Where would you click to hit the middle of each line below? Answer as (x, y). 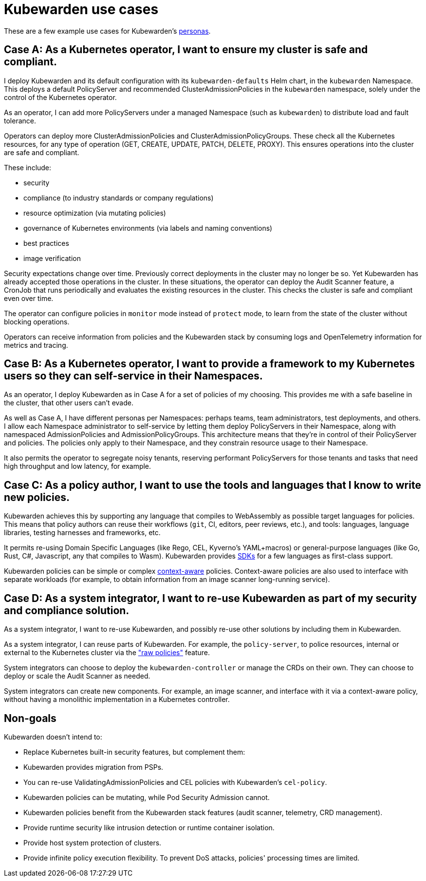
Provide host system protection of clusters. (93, 842)
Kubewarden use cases (81, 9)
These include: (28, 167)
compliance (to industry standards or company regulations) (119, 198)
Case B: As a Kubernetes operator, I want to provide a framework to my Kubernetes (210, 364)
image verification (52, 258)
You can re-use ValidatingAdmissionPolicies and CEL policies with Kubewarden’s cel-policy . (175, 782)
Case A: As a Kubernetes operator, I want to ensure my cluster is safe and (186, 50)
